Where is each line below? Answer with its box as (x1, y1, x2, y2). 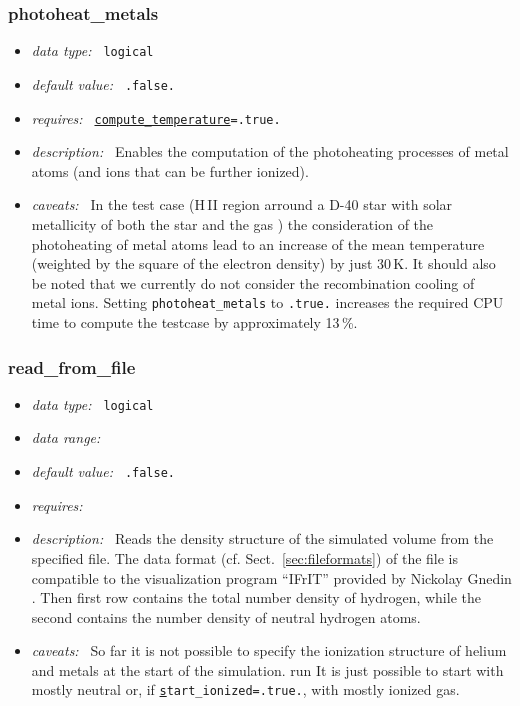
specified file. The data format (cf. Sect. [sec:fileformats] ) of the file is (31, 547, 459, 568)
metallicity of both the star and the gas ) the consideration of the (31, 213, 434, 234)
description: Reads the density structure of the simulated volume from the (31, 528, 494, 549)
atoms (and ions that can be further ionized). (31, 160, 309, 181)
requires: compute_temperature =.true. (31, 107, 281, 128)
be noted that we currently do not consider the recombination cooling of (31, 272, 475, 293)
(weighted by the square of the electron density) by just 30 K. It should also (31, 253, 496, 274)
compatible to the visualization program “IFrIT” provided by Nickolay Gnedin (31, 567, 512, 588)
